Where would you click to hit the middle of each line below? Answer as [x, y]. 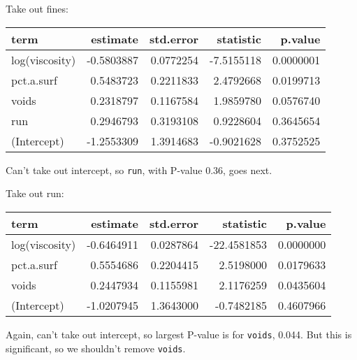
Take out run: [35, 193]
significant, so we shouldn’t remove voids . [96, 348]
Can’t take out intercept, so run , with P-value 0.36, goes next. [139, 170]
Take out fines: [37, 8]
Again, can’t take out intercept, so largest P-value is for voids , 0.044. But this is [179, 334]
